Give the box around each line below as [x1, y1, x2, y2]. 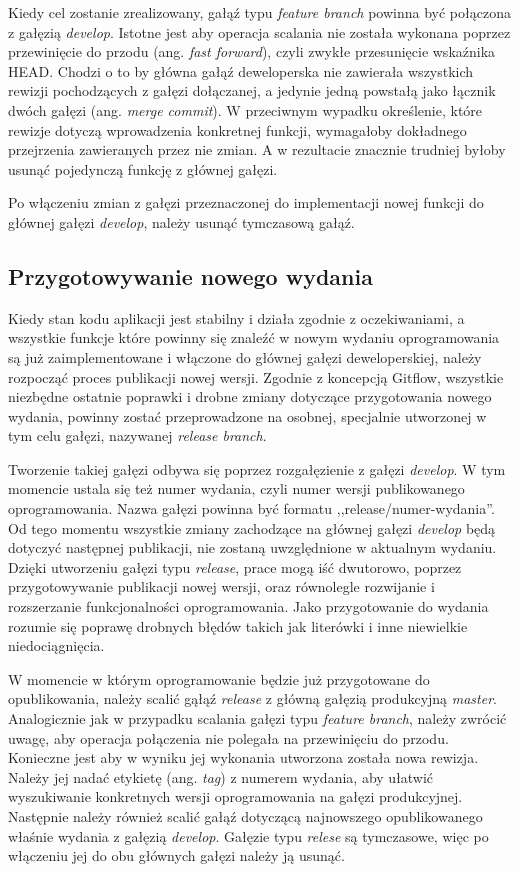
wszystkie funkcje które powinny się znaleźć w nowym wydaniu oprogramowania [8, 327, 500, 348]
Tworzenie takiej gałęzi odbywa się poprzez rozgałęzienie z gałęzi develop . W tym [8, 458, 506, 479]
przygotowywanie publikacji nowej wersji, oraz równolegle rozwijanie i [8, 576, 435, 597]
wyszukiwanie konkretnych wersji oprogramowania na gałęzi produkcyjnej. [8, 786, 463, 807]
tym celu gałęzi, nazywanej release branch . [8, 425, 267, 446]
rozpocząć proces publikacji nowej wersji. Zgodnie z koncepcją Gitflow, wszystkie [8, 366, 504, 387]
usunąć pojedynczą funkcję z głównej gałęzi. [8, 158, 278, 179]
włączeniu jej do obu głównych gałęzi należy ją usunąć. [8, 845, 345, 866]
